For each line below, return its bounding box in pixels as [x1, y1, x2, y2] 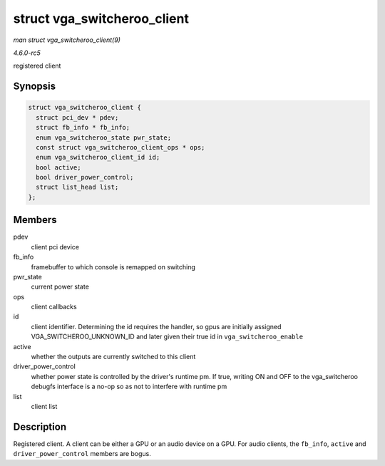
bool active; [36, 163, 81, 171]
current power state [31, 282, 89, 291]
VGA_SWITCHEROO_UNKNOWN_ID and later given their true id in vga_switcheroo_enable [31, 332, 303, 341]
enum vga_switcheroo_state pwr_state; [36, 133, 171, 142]
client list [31, 402, 58, 410]
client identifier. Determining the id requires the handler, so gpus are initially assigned [31, 322, 282, 331]
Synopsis [13, 81, 56, 93]
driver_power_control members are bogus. [13, 450, 151, 458]
